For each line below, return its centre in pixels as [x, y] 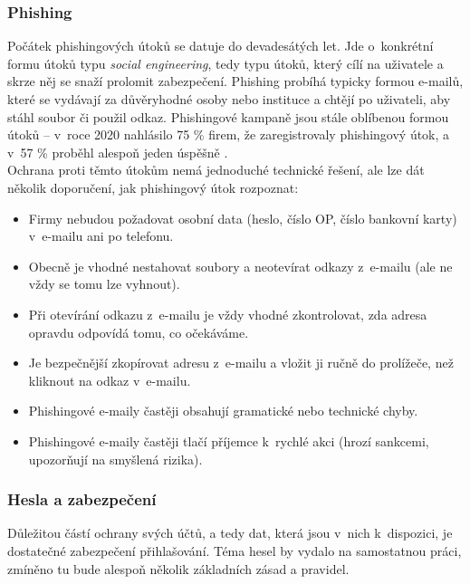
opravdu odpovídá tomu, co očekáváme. [139, 332]
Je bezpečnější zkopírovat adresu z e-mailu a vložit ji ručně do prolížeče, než [241, 363]
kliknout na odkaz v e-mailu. [110, 380]
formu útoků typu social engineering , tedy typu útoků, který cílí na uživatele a [225, 63]
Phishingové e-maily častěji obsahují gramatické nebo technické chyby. [223, 411]
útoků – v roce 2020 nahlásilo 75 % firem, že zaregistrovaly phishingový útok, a [229, 134]
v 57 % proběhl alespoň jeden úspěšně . [118, 152]
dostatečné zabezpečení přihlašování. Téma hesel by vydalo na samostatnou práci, [235, 550]
